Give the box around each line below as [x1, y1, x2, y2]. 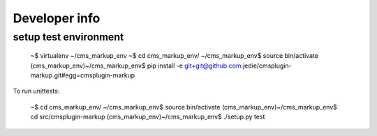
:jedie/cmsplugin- [241, 61, 293, 70]
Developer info [13, 10, 101, 26]
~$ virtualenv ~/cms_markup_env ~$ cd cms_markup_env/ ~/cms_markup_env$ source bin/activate [30, 52, 319, 60]
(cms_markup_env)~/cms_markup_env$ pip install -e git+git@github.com [30, 61, 242, 70]
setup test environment [13, 31, 124, 43]
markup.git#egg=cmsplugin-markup [30, 70, 135, 80]
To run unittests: [13, 87, 60, 96]
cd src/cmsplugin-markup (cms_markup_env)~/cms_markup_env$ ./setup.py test [30, 112, 265, 121]
